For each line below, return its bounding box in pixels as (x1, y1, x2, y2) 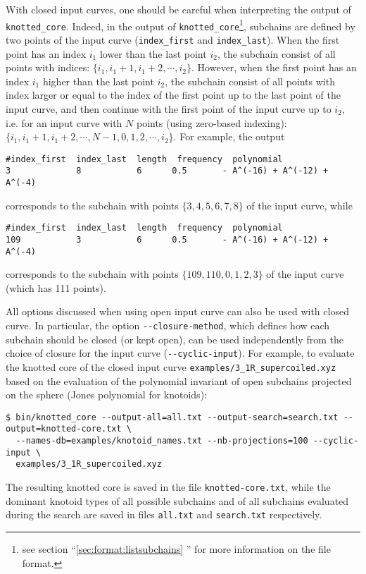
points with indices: (6, 60, 90, 75)
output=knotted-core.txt (6, 424, 122, 434)
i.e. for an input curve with (6, 115, 122, 130)
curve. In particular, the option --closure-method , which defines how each (6, 318, 330, 333)
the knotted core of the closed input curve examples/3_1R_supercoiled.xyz (6, 359, 336, 374)
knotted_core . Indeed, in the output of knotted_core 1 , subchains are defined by (6, 16, 355, 33)
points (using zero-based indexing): (136, 115, 287, 130)
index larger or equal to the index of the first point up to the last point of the (6, 87, 341, 102)
